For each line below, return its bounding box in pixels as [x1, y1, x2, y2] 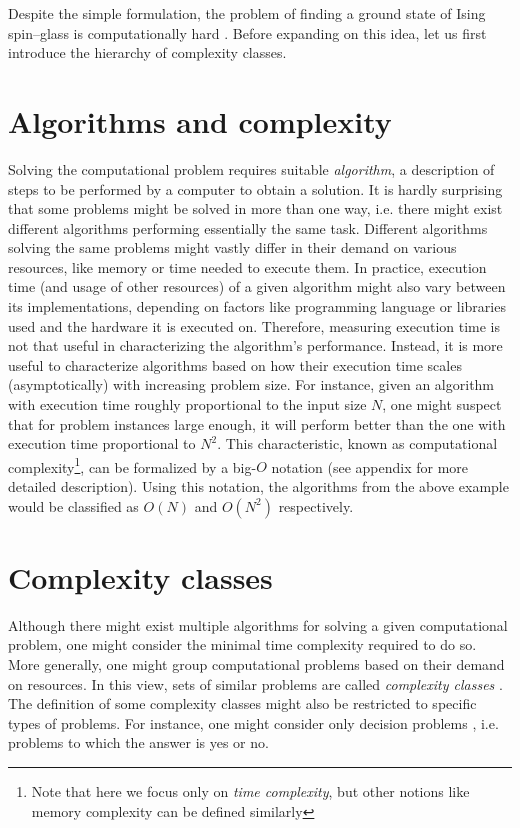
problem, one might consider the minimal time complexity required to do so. [8, 634, 477, 655]
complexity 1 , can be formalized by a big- [8, 453, 257, 477]
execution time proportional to [8, 433, 196, 454]
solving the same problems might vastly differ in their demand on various [8, 237, 457, 258]
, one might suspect [382, 394, 502, 415]
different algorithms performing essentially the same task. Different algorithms [8, 217, 488, 238]
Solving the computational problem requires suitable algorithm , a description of [8, 158, 495, 179]
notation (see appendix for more [271, 456, 469, 477]
